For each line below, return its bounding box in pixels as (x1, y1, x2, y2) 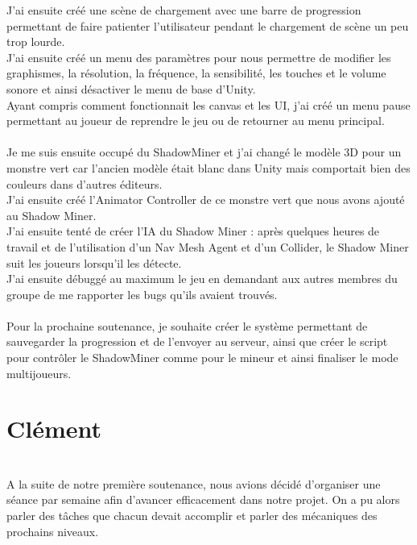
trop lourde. (6, 33, 65, 50)
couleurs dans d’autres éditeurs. (6, 175, 163, 192)
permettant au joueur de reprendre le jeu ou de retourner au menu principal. (6, 112, 385, 129)
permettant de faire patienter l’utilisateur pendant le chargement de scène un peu (6, 17, 409, 34)
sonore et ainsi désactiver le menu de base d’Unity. (6, 80, 256, 97)
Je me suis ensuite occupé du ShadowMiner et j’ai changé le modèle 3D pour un (6, 144, 402, 160)
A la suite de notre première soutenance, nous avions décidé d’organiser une (6, 475, 381, 492)
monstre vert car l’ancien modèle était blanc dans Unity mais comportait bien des (6, 159, 411, 176)
